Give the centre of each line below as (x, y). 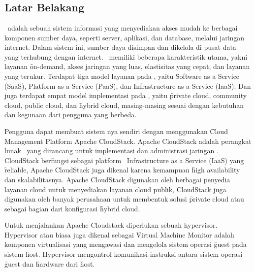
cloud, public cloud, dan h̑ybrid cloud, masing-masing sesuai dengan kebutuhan (124, 105)
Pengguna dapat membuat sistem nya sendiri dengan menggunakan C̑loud (116, 131)
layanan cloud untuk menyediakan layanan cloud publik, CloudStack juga (115, 189)
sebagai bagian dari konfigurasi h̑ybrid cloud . (72, 208)
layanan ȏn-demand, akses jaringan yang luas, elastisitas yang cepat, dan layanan (127, 66)
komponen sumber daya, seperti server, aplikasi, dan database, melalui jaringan (125, 37)
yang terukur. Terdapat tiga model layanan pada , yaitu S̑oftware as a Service (122, 76)
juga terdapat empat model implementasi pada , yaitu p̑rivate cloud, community (126, 95)
